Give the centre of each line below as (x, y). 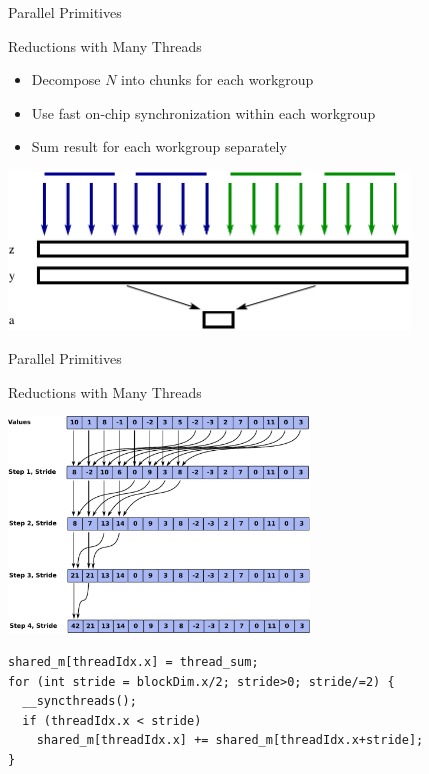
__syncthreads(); (79, 701)
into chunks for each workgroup (217, 79)
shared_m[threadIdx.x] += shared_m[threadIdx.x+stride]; (230, 740)
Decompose (66, 79)
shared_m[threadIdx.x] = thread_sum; (133, 662)
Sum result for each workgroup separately (159, 146)
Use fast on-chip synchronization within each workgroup (203, 112)
